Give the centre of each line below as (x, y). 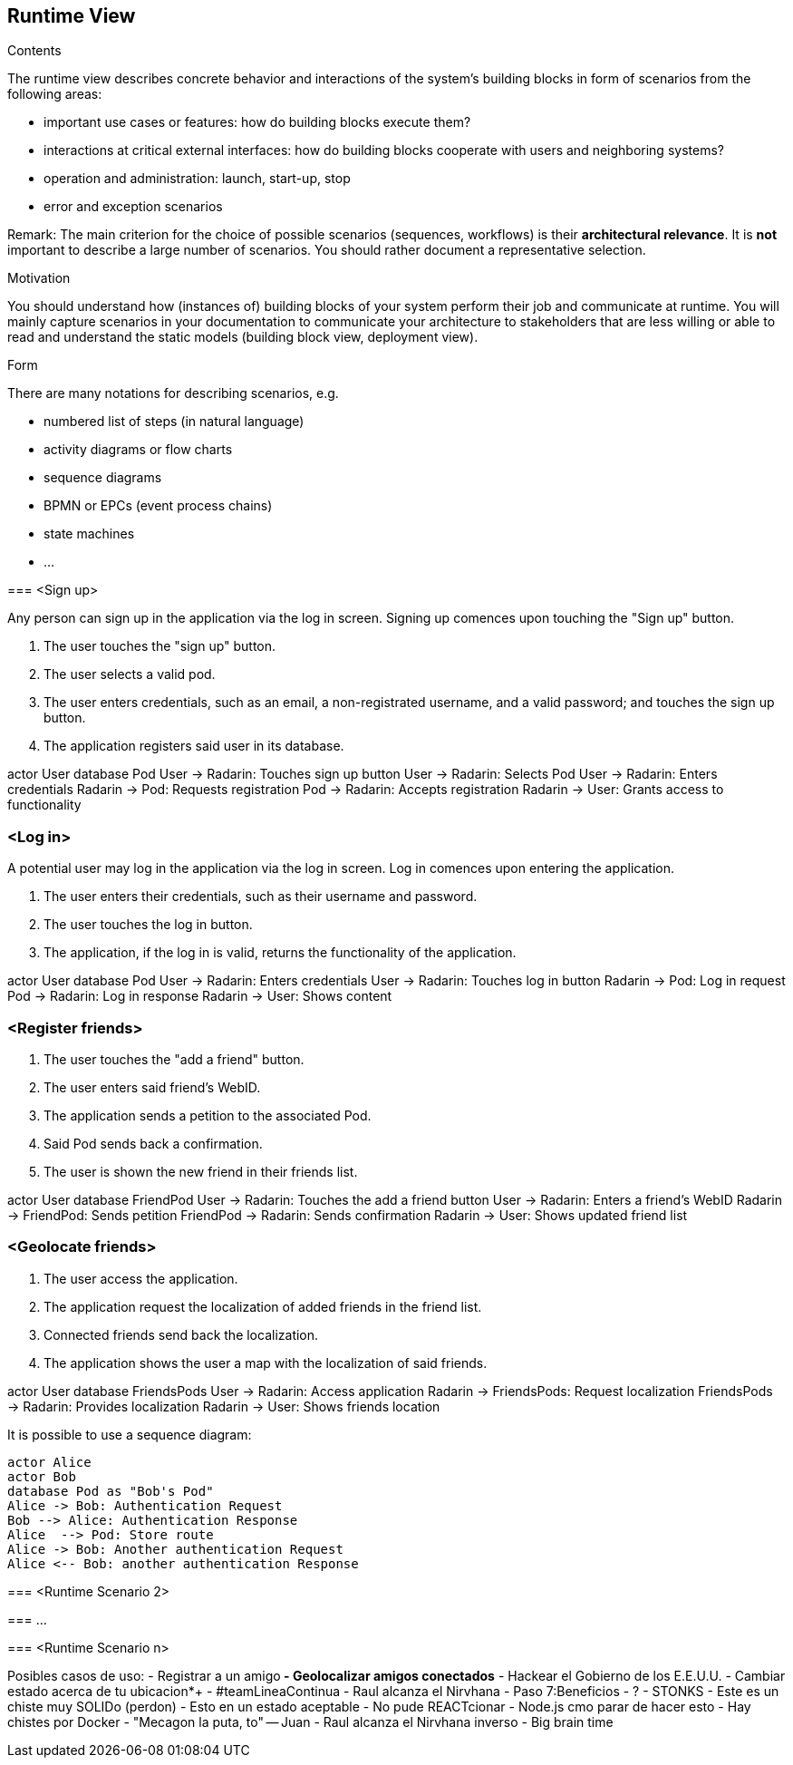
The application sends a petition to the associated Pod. (208, 1115)
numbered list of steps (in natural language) (174, 422)
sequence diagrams (103, 478)
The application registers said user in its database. (194, 746)
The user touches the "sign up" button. (160, 646)
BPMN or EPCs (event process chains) (158, 506)
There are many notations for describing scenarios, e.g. (173, 393)
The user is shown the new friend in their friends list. (201, 1171)
